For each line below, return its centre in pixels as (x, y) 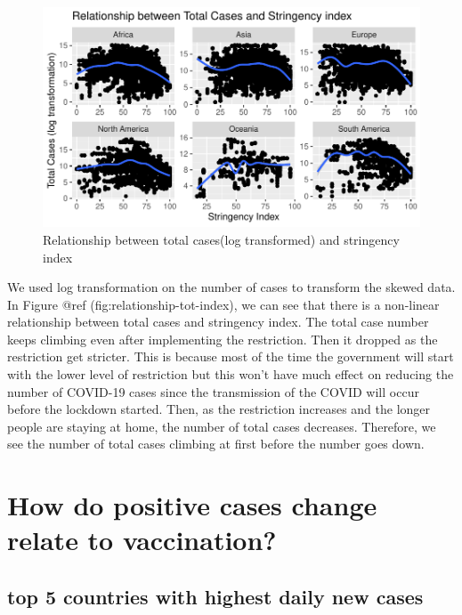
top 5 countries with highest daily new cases (215, 596)
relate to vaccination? (142, 540)
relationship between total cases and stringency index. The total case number (218, 322)
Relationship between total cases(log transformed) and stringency (221, 239)
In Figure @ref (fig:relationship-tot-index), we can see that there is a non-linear (223, 304)
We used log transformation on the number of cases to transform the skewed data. (231, 287)
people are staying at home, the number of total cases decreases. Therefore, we (222, 426)
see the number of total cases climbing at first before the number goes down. (216, 444)
